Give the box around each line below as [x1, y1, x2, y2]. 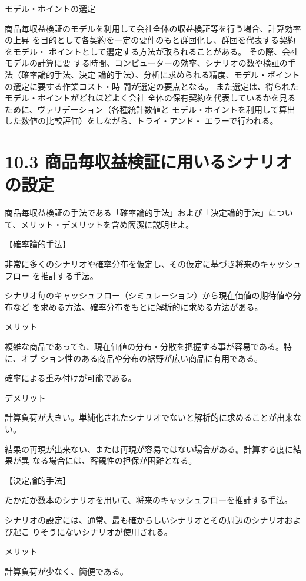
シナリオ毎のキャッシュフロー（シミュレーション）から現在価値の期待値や [5, 289, 293, 301]
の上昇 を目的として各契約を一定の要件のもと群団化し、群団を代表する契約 [5, 34, 295, 46]
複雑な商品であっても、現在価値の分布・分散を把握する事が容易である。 [5, 340, 284, 352]
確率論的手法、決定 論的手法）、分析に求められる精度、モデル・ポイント [21, 68, 300, 80]
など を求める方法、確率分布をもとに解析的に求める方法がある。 [12, 300, 263, 313]
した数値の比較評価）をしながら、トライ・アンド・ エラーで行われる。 [5, 114, 278, 127]
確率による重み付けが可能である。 [5, 372, 137, 384]
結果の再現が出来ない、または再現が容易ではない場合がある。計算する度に [5, 442, 293, 455]
